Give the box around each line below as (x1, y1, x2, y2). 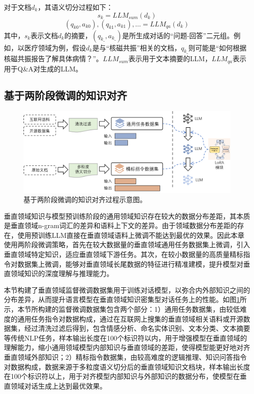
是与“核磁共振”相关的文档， (92, 42, 181, 52)
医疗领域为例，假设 (24, 42, 86, 52)
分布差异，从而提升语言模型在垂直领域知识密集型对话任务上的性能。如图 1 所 (4, 294, 247, 304)
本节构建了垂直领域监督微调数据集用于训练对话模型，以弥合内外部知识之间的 (4, 284, 250, 295)
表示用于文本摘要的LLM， (128, 53, 212, 64)
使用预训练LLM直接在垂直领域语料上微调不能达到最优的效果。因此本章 (17, 230, 245, 240)
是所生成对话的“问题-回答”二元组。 (122, 30, 234, 40)
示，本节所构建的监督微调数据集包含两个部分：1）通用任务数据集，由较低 (4, 304, 240, 314)
